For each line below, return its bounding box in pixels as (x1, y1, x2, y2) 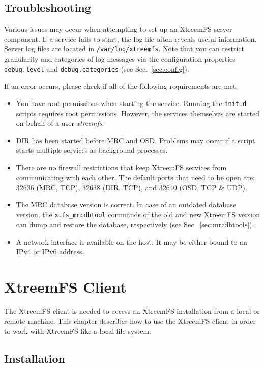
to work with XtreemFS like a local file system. (4, 326, 151, 336)
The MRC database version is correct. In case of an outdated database (16, 199, 237, 209)
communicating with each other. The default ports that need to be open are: (16, 172, 255, 182)
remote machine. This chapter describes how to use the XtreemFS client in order (4, 316, 256, 326)
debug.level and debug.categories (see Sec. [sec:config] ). (4, 63, 189, 74)
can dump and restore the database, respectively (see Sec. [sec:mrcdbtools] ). (16, 219, 254, 229)
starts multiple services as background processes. (16, 145, 168, 155)
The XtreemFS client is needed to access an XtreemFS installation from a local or (4, 305, 260, 316)
